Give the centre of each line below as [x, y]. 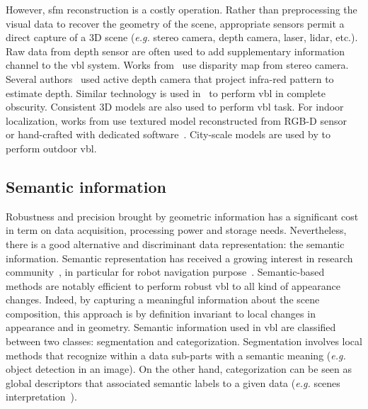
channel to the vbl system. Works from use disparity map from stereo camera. [177, 65]
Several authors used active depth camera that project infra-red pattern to [170, 78]
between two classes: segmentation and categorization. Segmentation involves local [184, 341]
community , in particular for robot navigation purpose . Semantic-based [165, 272]
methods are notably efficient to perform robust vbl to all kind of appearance [173, 285]
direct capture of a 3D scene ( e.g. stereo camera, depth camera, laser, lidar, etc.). [182, 37]
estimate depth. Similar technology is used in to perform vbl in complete [166, 93]
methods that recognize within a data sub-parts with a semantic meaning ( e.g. [176, 355]
